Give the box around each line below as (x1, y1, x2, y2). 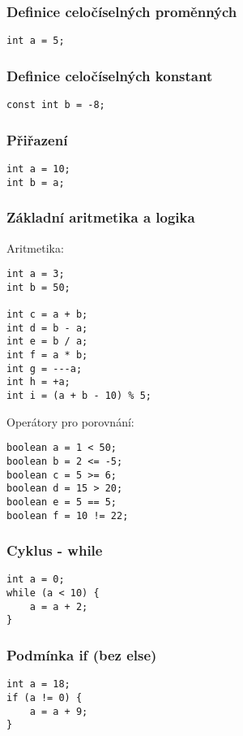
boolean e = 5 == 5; (6, 496, 117, 508)
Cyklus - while (6, 540, 103, 561)
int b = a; (6, 176, 65, 188)
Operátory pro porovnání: (6, 413, 134, 430)
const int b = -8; (6, 99, 105, 111)
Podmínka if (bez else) (6, 644, 157, 665)
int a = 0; (6, 574, 65, 586)
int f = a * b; (6, 349, 88, 362)
